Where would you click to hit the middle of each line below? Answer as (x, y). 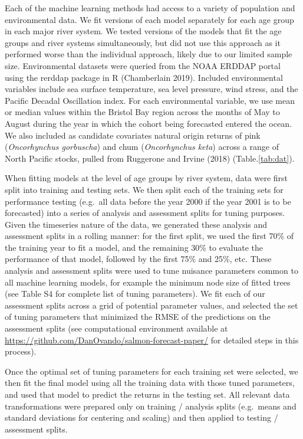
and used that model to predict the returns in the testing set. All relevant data (147, 394)
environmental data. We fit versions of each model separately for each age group (149, 19)
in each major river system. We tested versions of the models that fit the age (143, 31)
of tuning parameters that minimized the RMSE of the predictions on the (138, 317)
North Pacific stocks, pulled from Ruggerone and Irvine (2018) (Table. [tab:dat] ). (150, 158)
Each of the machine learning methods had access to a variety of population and (150, 8)
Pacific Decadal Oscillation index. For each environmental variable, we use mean (150, 100)
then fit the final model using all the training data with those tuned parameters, (150, 383)
